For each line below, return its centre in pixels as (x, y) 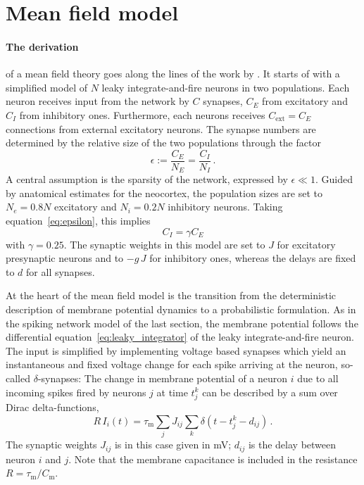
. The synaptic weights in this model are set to (164, 244)
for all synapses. (61, 271)
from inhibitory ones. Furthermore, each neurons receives (142, 114)
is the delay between (292, 445)
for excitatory (306, 244)
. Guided (334, 179)
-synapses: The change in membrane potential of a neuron (163, 378)
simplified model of (46, 87)
